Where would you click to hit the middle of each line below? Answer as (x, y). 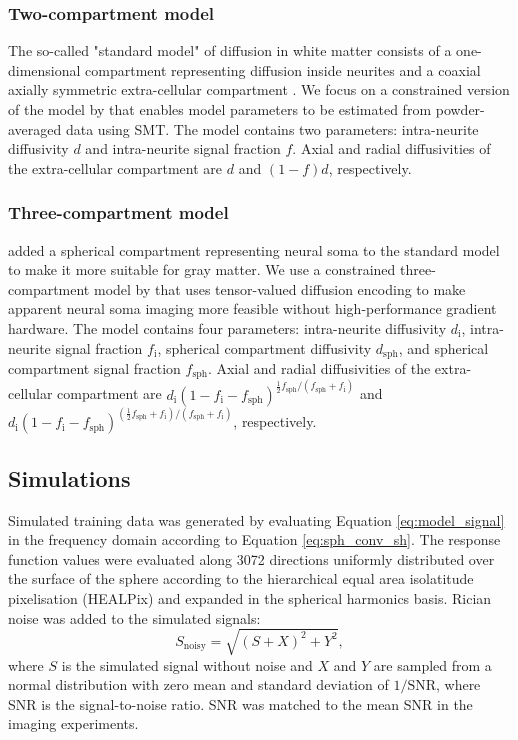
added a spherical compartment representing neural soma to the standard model (254, 249)
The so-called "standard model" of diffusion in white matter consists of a (230, 50)
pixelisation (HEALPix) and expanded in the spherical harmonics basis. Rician (250, 597)
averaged (35, 128)
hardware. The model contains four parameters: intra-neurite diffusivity (227, 327)
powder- (460, 109)
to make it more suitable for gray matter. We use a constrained (202, 269)
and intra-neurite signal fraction (183, 148)
